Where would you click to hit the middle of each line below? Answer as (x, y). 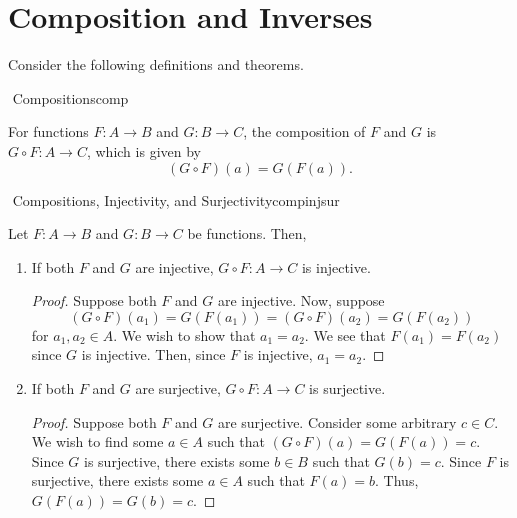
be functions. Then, (247, 233)
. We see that (345, 334)
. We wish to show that (184, 334)
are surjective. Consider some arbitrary (337, 421)
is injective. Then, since (153, 354)
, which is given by (143, 150)
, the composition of (304, 131)
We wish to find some (97, 441)
